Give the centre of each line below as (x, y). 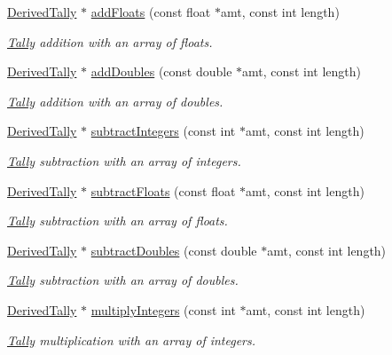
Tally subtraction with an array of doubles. (123, 280)
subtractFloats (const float (163, 190)
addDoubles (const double (161, 71)
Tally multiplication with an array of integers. (132, 339)
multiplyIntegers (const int (163, 309)
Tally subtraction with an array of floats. (118, 221)
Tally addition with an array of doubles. (115, 101)
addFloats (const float (151, 12)
